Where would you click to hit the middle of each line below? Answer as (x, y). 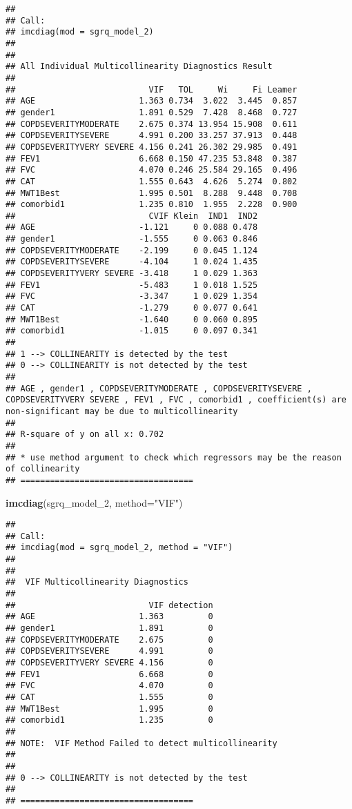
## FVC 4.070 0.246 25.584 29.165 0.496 (151, 170)
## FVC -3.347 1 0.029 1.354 (132, 296)
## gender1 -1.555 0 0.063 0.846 (132, 239)
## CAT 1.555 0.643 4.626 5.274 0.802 (151, 181)
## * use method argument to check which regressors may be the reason (174, 457)
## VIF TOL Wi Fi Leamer (151, 89)
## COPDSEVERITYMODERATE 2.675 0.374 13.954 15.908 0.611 (151, 124)
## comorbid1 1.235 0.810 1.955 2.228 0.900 (151, 205)
